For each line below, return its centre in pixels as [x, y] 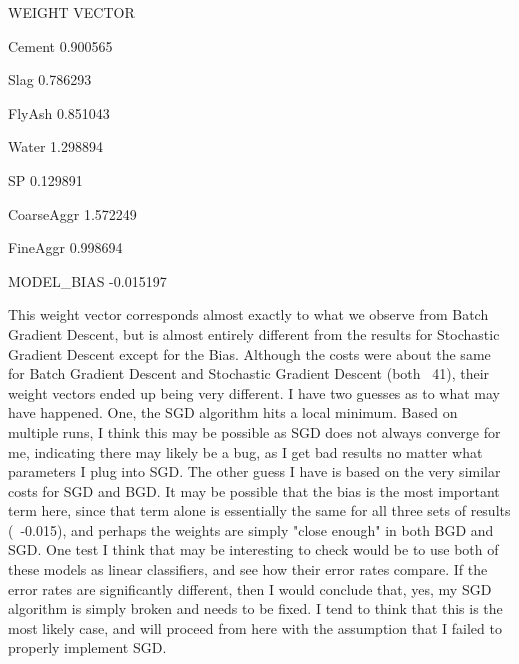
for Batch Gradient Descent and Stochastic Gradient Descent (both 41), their [249, 373]
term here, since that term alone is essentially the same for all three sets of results [259, 510]
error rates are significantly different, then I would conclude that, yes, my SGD [250, 588]
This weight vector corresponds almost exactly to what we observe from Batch [248, 314]
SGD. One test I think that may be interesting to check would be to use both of [253, 549]
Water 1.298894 [55, 146]
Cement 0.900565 [60, 45]
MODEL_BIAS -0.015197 [87, 280]
